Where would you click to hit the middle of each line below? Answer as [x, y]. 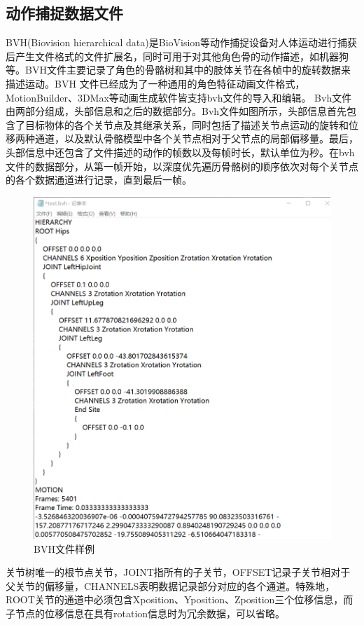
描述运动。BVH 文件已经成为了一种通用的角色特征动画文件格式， [155, 83]
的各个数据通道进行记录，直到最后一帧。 [99, 180]
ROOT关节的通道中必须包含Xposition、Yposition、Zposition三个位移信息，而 [180, 599]
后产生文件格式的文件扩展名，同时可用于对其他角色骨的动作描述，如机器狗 [177, 56]
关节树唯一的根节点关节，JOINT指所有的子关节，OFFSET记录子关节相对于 [178, 572]
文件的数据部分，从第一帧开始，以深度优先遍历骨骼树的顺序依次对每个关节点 [182, 166]
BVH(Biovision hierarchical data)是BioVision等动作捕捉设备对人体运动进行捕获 [182, 42]
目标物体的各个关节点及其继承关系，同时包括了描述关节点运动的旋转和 [187, 124]
